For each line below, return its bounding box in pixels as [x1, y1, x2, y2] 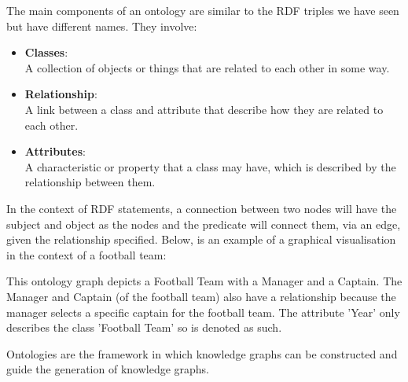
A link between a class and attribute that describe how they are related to [24, 101, 384, 117]
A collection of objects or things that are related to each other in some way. [24, 59, 390, 75]
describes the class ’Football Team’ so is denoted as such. [6, 319, 282, 336]
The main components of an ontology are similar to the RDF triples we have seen [6, 2, 399, 18]
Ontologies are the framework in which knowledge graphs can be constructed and [6, 345, 398, 362]
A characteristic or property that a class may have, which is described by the [24, 158, 396, 174]
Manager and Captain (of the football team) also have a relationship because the [6, 288, 396, 304]
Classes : [24, 44, 68, 61]
